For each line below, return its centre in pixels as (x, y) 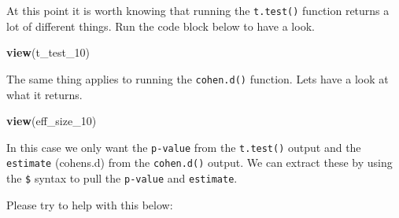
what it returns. (44, 94)
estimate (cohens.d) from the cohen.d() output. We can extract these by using (199, 163)
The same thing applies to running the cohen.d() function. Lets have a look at (198, 78)
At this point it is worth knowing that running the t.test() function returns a (198, 10)
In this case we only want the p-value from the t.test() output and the (184, 147)
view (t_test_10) (48, 52)
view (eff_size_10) (52, 121)
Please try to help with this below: (90, 204)
